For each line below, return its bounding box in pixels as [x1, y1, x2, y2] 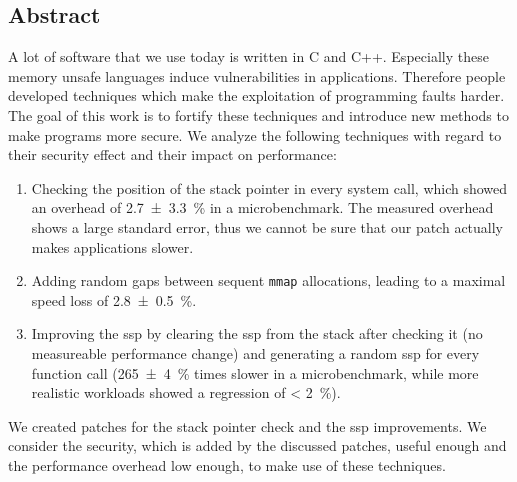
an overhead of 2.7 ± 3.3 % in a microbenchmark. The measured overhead [31, 197, 494, 218]
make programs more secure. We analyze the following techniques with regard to [8, 124, 502, 145]
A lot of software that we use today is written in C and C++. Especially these [8, 46, 489, 67]
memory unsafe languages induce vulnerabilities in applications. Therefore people [8, 65, 506, 86]
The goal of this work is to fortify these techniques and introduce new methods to [8, 104, 509, 125]
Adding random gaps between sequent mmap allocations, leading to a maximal [31, 270, 506, 291]
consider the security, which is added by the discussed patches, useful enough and [8, 435, 507, 456]
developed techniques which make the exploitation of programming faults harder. [8, 85, 505, 106]
